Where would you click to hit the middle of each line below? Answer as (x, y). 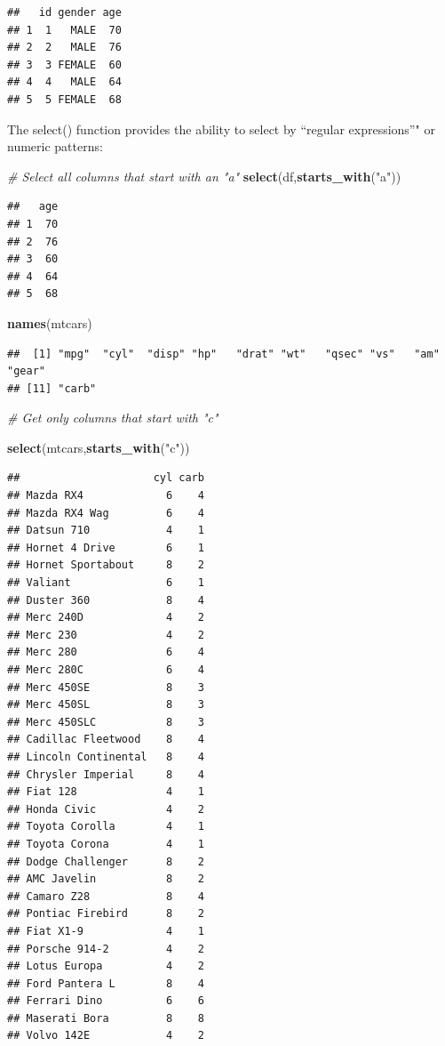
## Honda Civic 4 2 (106, 809)
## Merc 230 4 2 (106, 635)
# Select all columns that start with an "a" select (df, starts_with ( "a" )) (204, 176)
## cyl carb (106, 478)
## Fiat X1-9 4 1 (106, 931)
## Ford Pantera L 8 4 (106, 983)
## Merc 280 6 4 (106, 652)
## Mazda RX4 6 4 (106, 496)
